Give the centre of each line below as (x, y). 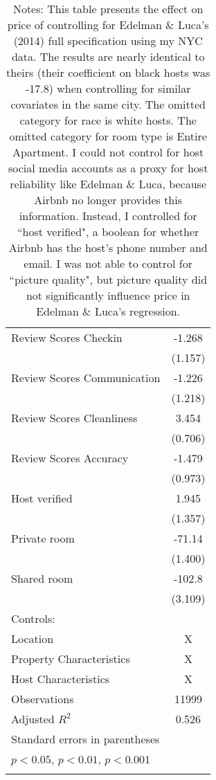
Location (33, 638)
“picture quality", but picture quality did (108, 279)
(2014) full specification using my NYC (108, 40)
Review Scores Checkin (67, 337)
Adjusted (33, 719)
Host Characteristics (61, 679)
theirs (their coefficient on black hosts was (108, 72)
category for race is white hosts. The (108, 120)
